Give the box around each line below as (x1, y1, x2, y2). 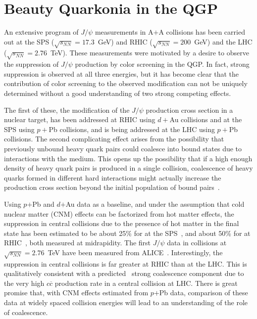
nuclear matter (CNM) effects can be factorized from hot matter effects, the (4, 208, 234, 219)
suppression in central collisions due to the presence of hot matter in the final (4, 218, 239, 228)
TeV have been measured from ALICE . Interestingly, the (48, 247, 223, 257)
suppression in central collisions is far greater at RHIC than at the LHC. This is (4, 258, 247, 269)
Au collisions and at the (169, 114, 242, 125)
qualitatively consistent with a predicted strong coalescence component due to (4, 268, 244, 278)
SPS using (4, 124, 35, 134)
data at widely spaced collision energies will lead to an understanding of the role (4, 297, 248, 308)
